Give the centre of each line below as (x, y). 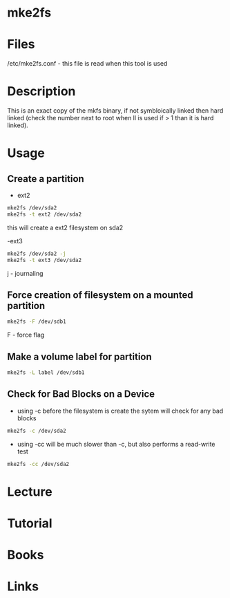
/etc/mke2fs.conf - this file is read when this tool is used (87, 64)
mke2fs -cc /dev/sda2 (38, 464)
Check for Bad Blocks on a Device (81, 394)
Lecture (30, 492)
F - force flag (26, 335)
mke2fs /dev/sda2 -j (37, 254)
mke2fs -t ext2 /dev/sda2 (44, 214)
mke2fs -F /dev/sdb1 (37, 322)
